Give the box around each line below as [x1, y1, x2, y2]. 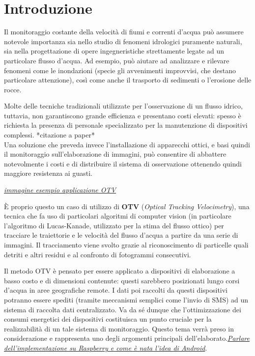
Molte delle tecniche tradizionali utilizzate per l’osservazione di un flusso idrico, [4, 101, 243, 111]
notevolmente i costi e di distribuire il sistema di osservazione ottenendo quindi [4, 158, 242, 168]
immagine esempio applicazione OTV [4, 185, 116, 195]
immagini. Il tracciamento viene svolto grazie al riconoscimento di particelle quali [4, 240, 249, 249]
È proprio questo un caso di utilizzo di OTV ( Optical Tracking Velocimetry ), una [4, 201, 250, 211]
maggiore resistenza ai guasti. [4, 168, 92, 178]
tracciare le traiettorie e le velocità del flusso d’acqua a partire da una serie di [4, 230, 238, 240]
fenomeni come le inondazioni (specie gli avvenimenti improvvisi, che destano [4, 65, 236, 75]
